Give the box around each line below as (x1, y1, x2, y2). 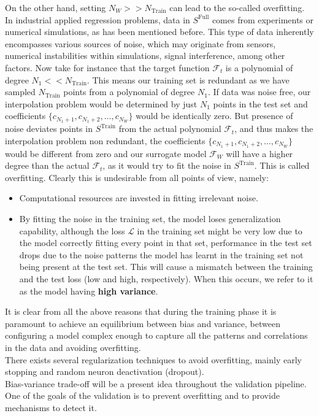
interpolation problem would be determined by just (5, 97, 198, 110)
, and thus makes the (234, 122, 313, 135)
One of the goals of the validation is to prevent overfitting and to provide (5, 389, 280, 402)
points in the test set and (213, 97, 308, 110)
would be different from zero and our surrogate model (5, 147, 207, 160)
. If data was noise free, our (207, 85, 311, 98)
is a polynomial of (225, 61, 293, 74)
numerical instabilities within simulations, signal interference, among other (5, 49, 285, 62)
